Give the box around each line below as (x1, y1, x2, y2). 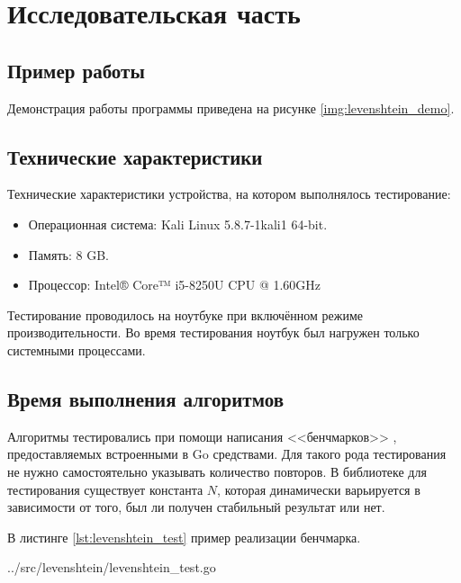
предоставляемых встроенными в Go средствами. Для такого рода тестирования (7, 444, 447, 463)
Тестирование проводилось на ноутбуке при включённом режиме (7, 305, 364, 324)
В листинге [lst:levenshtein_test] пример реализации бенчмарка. (7, 527, 361, 546)
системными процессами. (7, 340, 146, 359)
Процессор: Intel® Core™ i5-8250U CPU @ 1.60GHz (28, 275, 321, 294)
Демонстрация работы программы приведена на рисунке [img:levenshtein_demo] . (7, 98, 455, 117)
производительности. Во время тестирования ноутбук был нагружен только (7, 323, 420, 342)
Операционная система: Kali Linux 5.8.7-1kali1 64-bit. (28, 214, 328, 233)
